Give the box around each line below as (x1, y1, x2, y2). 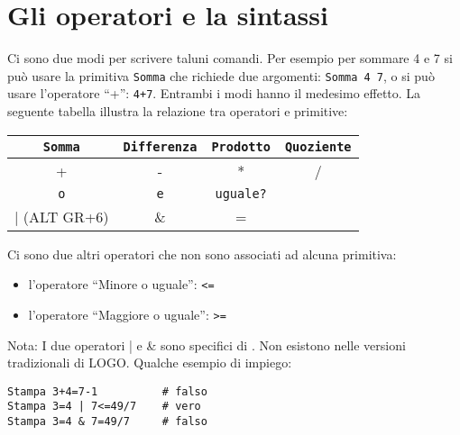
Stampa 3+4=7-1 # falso (7, 385, 207, 398)
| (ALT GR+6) (14, 205, 109, 227)
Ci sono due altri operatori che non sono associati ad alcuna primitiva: (7, 244, 397, 263)
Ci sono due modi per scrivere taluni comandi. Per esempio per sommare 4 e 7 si (7, 49, 453, 68)
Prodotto (211, 139, 271, 154)
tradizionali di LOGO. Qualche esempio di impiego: (7, 353, 292, 372)
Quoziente (284, 139, 352, 154)
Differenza (123, 139, 198, 154)
